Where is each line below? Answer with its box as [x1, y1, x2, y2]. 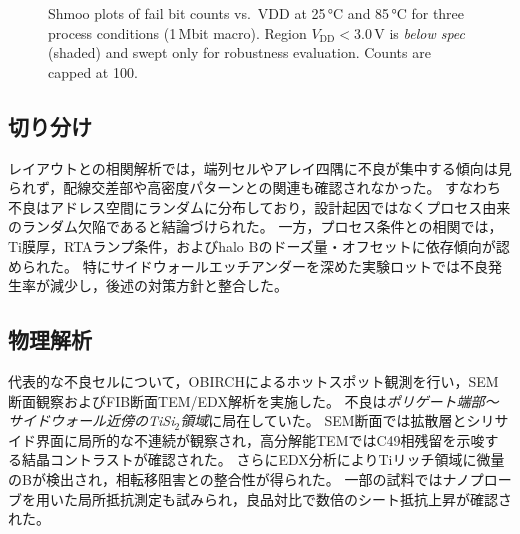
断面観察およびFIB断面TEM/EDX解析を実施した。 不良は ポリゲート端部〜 [8, 390, 499, 411]
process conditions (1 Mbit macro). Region [48, 22, 307, 43]
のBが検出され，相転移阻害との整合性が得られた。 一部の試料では [8, 468, 443, 489]
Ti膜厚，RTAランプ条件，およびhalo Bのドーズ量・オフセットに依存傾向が [8, 235, 496, 256]
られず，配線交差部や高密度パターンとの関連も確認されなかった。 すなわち [8, 177, 502, 198]
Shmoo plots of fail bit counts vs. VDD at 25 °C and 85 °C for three [48, 3, 465, 23]
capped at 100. [48, 61, 138, 82]
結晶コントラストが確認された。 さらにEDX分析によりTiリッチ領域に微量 [21, 449, 505, 470]
